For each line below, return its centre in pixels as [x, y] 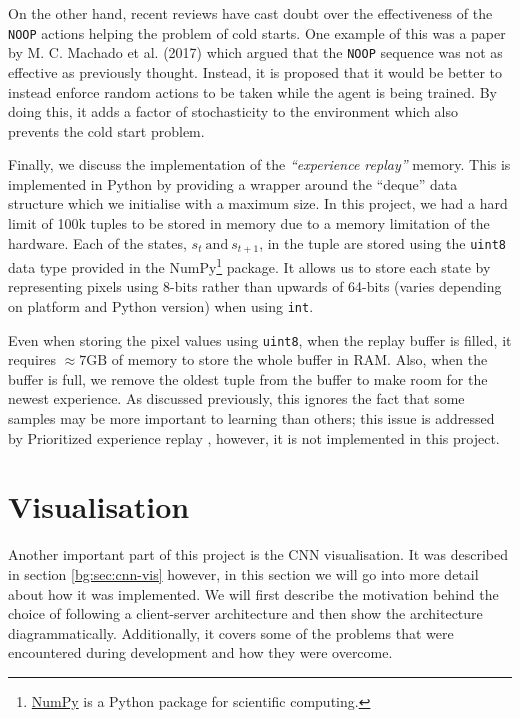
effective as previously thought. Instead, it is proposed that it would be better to [255, 71]
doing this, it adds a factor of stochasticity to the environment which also [233, 111]
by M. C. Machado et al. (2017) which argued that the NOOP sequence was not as [255, 52]
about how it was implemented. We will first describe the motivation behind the [253, 593]
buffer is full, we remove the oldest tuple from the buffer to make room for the [248, 378]
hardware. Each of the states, [97, 242]
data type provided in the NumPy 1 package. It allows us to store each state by [249, 265]
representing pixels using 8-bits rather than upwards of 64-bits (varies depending [255, 286]
